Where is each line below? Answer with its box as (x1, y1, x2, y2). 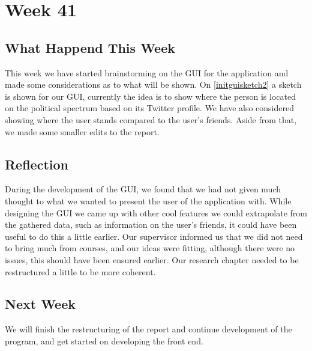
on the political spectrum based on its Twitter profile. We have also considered (5, 102, 294, 114)
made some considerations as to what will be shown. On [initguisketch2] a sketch (5, 78, 302, 91)
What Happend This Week (5, 38, 175, 56)
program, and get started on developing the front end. (5, 334, 203, 347)
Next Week (5, 295, 76, 313)
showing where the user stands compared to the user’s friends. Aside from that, (5, 113, 297, 126)
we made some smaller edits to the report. (5, 125, 160, 138)
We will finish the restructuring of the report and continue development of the (5, 323, 292, 335)
